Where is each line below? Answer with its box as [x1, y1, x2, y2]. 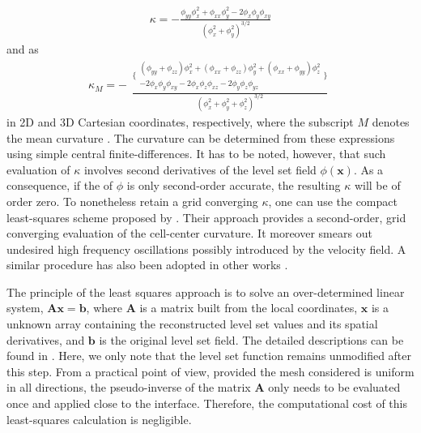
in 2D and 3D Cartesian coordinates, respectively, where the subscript [6, 113, 354, 130]
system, [6, 299, 44, 316]
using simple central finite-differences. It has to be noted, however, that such [6, 145, 386, 162]
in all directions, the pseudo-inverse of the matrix [6, 379, 251, 396]
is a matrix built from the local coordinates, [139, 299, 358, 316]
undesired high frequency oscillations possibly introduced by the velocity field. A [6, 240, 406, 257]
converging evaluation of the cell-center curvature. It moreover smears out [6, 225, 372, 242]
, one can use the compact [268, 192, 398, 209]
